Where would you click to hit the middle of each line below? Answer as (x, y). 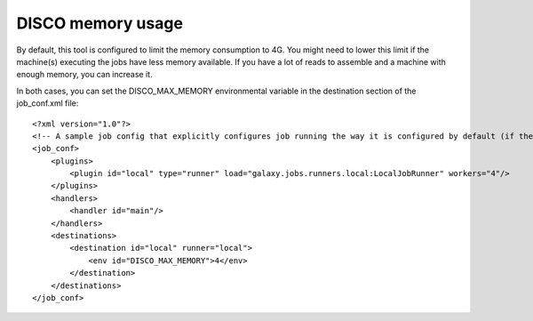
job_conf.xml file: (48, 103)
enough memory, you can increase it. (84, 75)
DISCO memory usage (100, 23)
